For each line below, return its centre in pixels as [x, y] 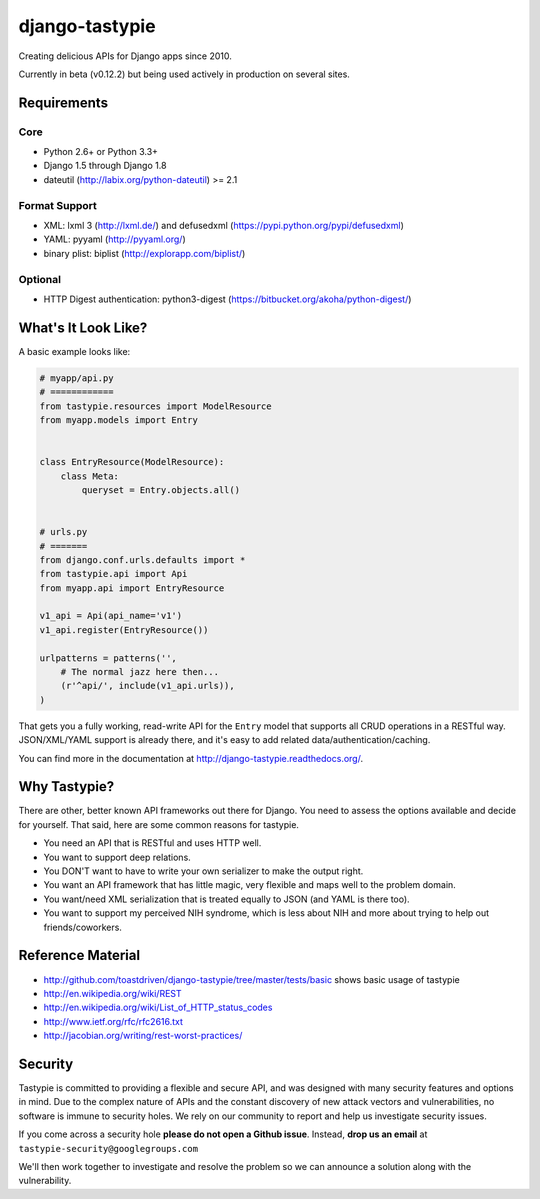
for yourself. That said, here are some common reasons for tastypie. [159, 824]
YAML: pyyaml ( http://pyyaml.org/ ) [115, 239]
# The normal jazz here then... [140, 672]
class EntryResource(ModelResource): [132, 462]
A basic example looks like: [74, 351]
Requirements [63, 102]
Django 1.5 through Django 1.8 [105, 166]
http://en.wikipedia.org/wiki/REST [112, 993]
